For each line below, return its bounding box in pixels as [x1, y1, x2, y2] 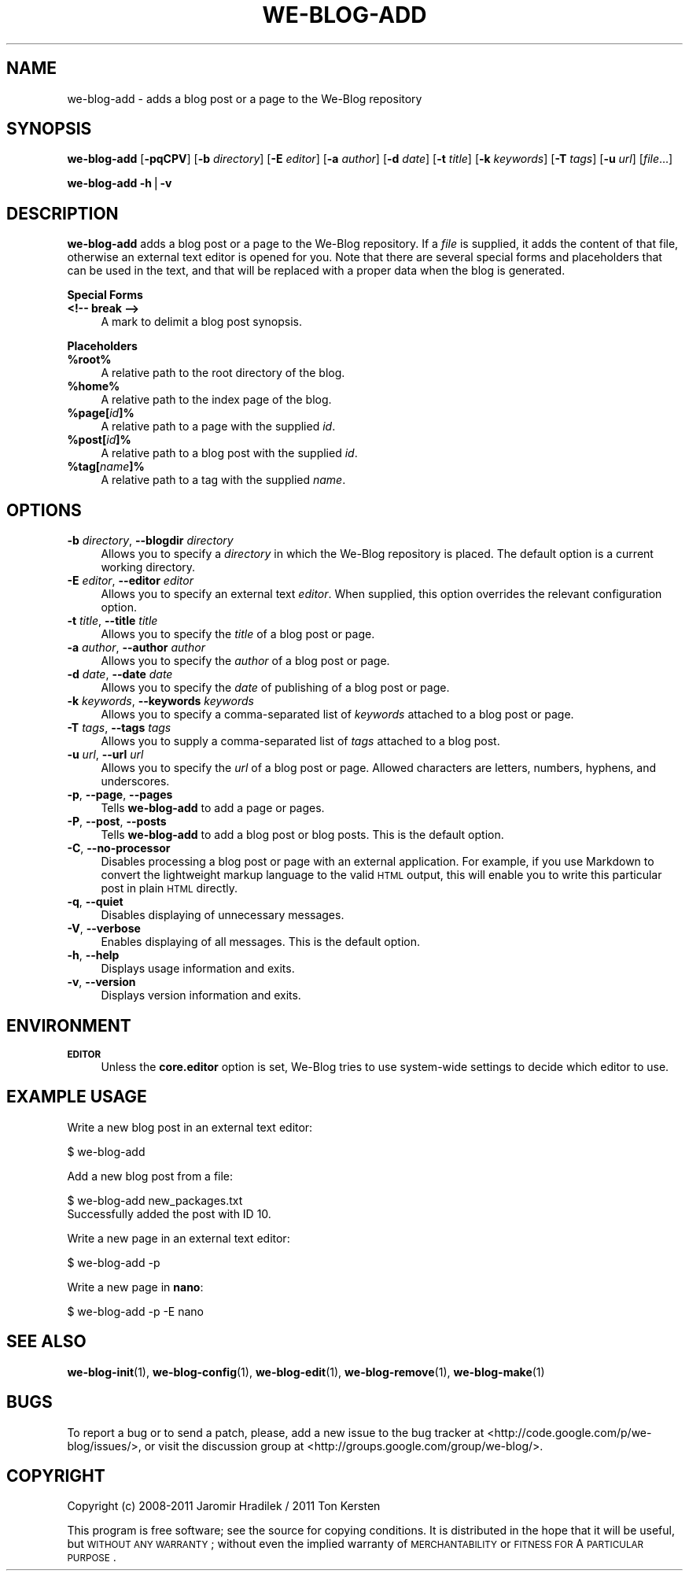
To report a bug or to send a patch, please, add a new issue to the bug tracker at [67, 1425, 485, 1439]
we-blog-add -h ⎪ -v [67, 176, 172, 190]
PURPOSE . [67, 1550, 116, 1564]
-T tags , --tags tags [67, 721, 171, 735]
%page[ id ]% [67, 406, 134, 420]
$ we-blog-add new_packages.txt [67, 1193, 243, 1207]
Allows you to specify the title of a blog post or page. [101, 627, 375, 641]
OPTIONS [6, 500, 82, 520]
